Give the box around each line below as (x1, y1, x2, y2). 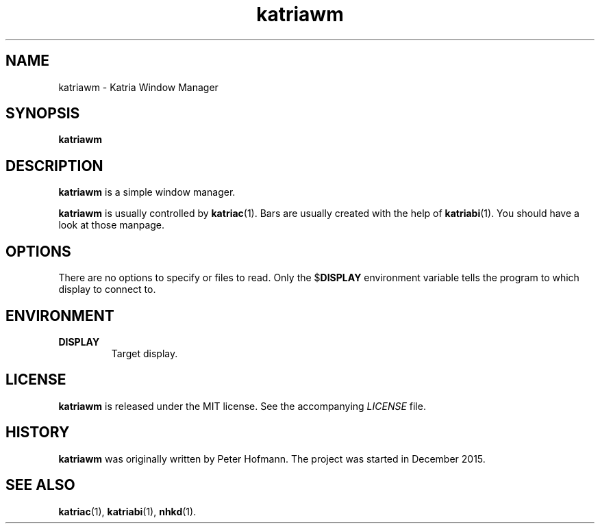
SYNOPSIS (5, 105, 80, 122)
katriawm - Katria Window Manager (58, 81, 218, 93)
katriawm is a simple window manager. (58, 186, 236, 198)
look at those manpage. (58, 219, 165, 231)
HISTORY (5, 424, 70, 441)
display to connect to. (58, 283, 156, 296)
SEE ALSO (5, 476, 75, 494)
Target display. (111, 347, 178, 359)
